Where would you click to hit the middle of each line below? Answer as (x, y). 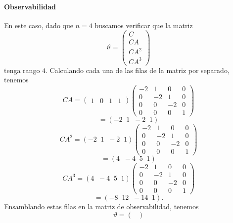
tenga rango (22, 70)
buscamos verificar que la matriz (144, 25)
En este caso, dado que (39, 25)
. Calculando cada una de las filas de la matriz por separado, (138, 70)
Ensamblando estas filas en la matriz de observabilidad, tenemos (101, 206)
